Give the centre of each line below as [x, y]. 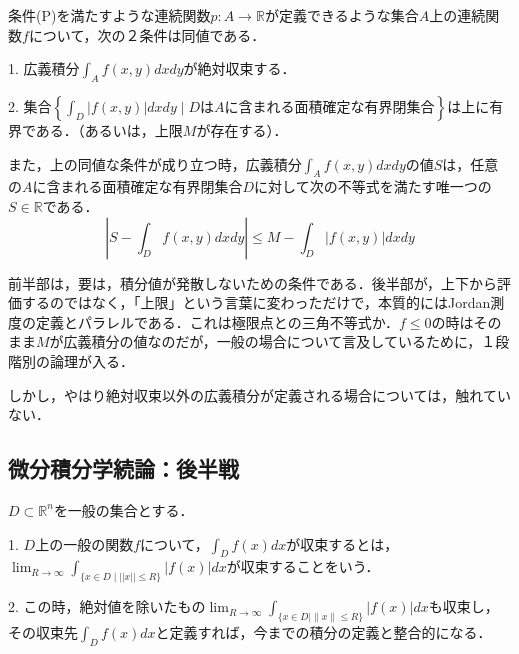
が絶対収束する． [239, 68]
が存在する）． [242, 129]
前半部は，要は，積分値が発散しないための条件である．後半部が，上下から [253, 282]
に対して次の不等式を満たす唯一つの [373, 186]
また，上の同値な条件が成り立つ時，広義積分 [155, 163]
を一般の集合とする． [123, 509]
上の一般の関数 [84, 543]
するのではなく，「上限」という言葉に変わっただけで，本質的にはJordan [256, 302]
